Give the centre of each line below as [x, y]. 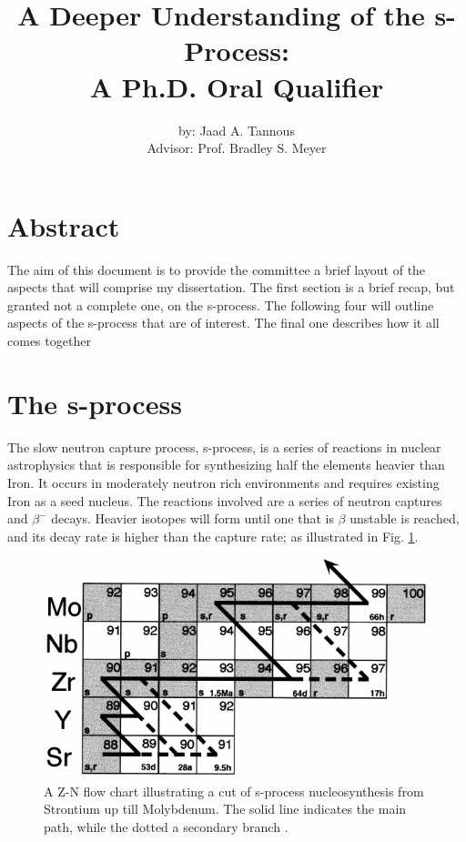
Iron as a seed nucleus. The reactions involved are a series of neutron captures [225, 500]
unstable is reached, [405, 518]
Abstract [64, 225]
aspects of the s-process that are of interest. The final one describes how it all [223, 323]
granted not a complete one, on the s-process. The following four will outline [221, 304]
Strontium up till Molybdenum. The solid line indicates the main [225, 809]
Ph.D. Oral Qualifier [253, 86]
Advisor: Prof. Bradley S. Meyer [237, 148]
